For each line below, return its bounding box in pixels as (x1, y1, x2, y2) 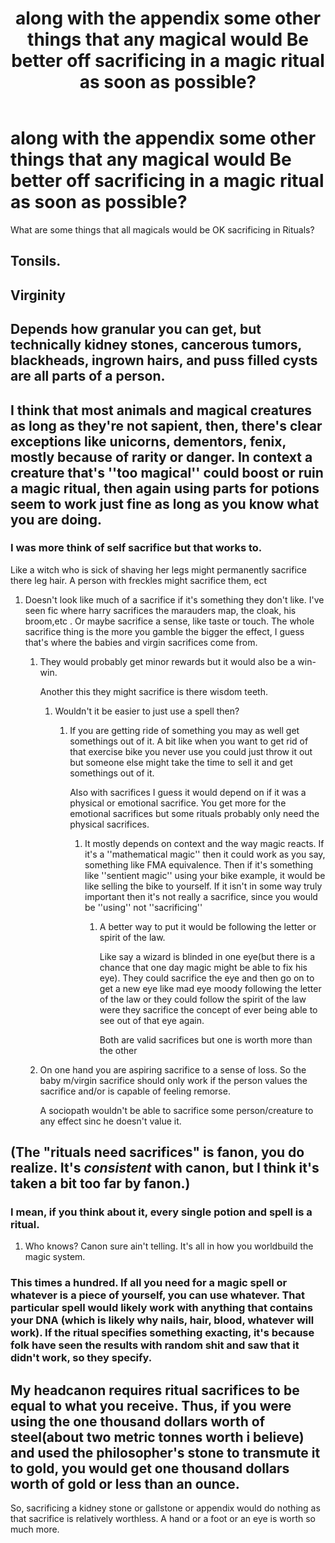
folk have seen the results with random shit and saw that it (10, 1338, 300, 1352)
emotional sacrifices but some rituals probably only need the (69, 807, 320, 819)
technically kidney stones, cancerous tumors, (10, 337, 302, 354)
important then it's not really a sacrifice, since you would (84, 890, 318, 902)
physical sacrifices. (69, 818, 150, 830)
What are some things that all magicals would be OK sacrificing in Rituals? (10, 223, 315, 236)
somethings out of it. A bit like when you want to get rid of (69, 735, 309, 747)
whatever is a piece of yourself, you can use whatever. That (10, 1288, 306, 1302)
